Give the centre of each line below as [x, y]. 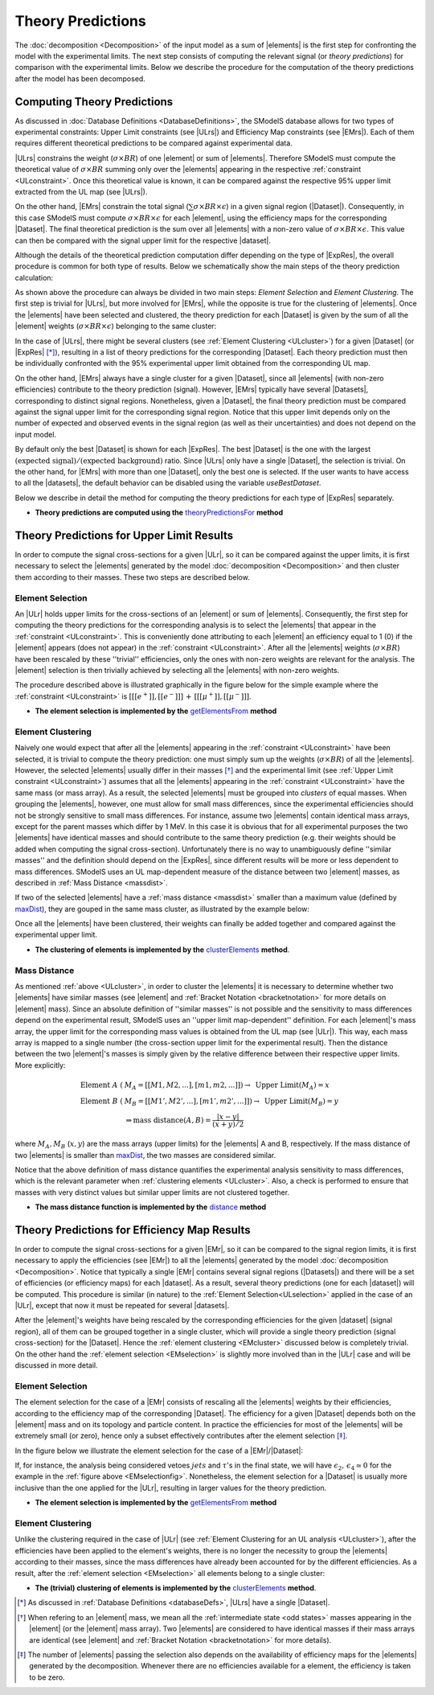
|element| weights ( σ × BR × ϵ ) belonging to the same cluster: [116, 326]
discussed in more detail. [56, 1365]
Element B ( [102, 1101]
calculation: [34, 277]
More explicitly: [40, 1065]
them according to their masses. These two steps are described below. [133, 577]
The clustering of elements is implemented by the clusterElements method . [162, 950]
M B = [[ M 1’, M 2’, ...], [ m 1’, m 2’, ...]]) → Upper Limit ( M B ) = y [231, 1102]
